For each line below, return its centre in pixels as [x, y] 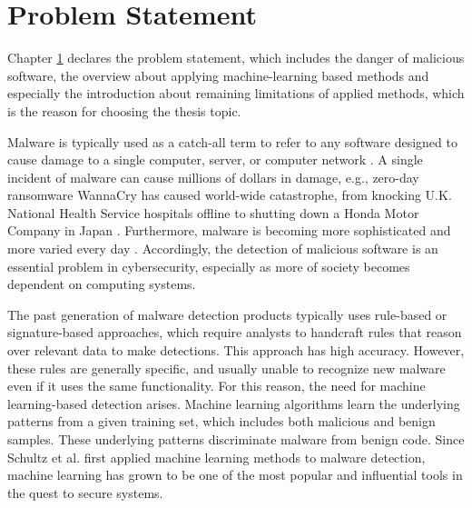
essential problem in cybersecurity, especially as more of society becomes [209, 266]
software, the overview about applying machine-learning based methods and [218, 75]
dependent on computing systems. [102, 284]
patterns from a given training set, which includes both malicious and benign [221, 421]
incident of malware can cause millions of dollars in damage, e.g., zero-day [213, 177]
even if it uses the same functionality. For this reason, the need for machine [216, 386]
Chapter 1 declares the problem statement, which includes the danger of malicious [236, 58]
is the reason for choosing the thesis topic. [124, 110]
